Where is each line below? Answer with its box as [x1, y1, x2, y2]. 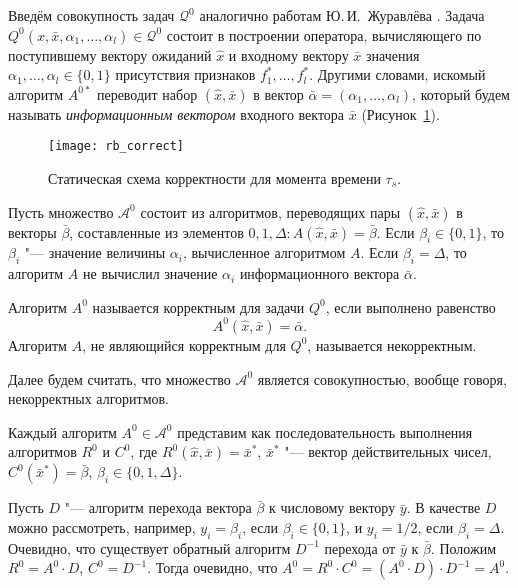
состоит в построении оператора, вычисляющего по [166, 24, 482, 45]
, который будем [412, 83, 510, 104]
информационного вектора [239, 263, 400, 284]
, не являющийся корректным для [82, 334, 286, 355]
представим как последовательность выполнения [177, 421, 473, 442]
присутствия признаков [115, 64, 256, 85]
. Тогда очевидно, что [147, 557, 278, 578]
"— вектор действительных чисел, [284, 441, 492, 462]
